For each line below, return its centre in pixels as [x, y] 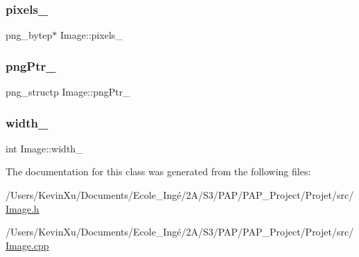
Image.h [23, 208]
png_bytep [29, 35]
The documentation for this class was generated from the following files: [158, 171]
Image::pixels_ [91, 35]
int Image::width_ [44, 148]
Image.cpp [27, 245]
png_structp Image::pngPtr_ [68, 92]
